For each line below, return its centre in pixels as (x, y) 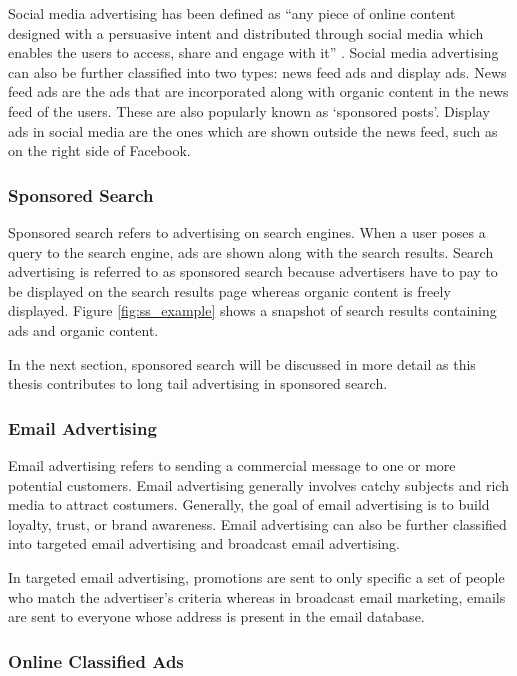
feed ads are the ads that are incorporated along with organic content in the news (258, 91)
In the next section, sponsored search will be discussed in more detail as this (242, 363)
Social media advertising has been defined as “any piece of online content (232, 13)
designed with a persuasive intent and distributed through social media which (246, 32)
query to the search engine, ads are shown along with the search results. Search (251, 251)
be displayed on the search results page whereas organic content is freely (229, 290)
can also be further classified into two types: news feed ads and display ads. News (257, 71)
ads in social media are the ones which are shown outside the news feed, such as (253, 130)
